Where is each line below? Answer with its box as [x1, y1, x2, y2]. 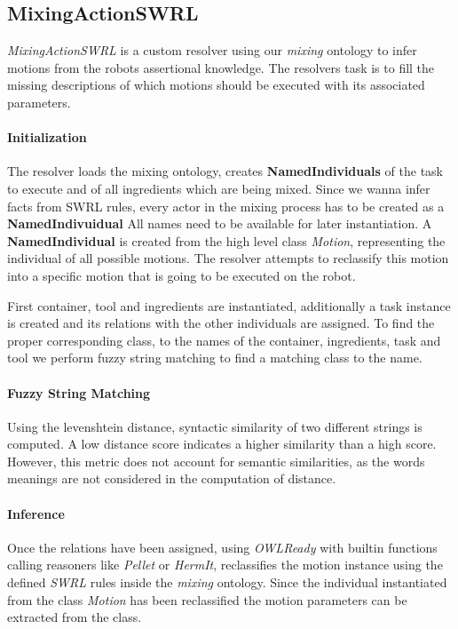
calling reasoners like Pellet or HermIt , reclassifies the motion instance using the [7, 555, 443, 574]
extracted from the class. [7, 608, 142, 626]
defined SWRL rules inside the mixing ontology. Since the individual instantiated [7, 573, 447, 592]
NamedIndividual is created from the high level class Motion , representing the [7, 231, 446, 250]
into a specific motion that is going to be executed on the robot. [7, 266, 356, 284]
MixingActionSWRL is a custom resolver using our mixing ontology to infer [7, 41, 417, 60]
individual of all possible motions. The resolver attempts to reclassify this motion [7, 249, 449, 267]
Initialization [7, 128, 87, 147]
